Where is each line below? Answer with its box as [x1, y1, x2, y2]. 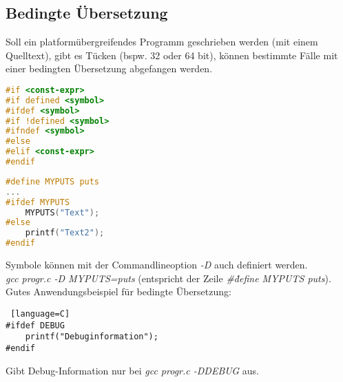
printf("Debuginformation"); [25, 332, 158, 342]
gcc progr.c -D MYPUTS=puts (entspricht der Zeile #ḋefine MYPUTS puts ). [6, 270, 331, 285]
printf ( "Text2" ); [25, 228, 105, 238]
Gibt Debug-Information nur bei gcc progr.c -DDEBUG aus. [6, 363, 259, 377]
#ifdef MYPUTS [6, 197, 70, 207]
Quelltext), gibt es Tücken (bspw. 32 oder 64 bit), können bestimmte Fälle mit [6, 47, 338, 62]
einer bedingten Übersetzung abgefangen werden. [6, 61, 213, 76]
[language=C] [10, 308, 70, 319]
